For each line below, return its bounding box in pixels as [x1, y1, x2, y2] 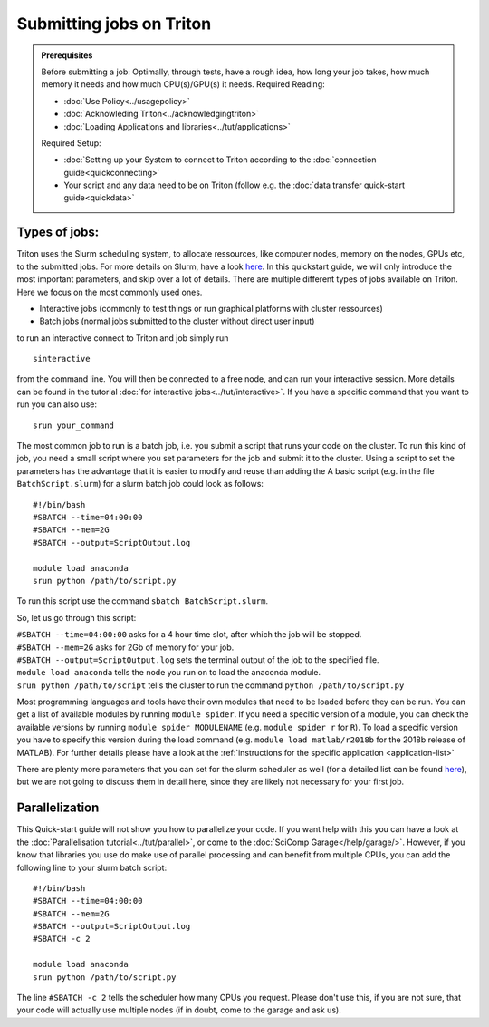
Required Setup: [41, 137, 101, 149]
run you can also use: [16, 399, 98, 410]
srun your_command [33, 420, 115, 431]
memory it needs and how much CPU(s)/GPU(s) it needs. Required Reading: [41, 79, 325, 90]
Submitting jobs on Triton [16, 14, 212, 34]
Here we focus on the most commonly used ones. [16, 286, 203, 297]
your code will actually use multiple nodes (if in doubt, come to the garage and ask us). [16, 1004, 341, 1015]
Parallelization [16, 800, 100, 816]
